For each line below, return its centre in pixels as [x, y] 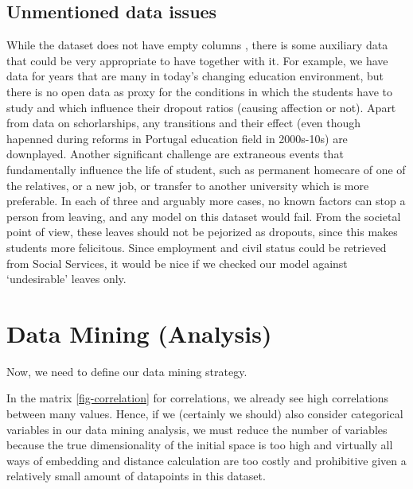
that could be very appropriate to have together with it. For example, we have [197, 60]
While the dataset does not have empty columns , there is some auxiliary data [197, 45]
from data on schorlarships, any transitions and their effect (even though [184, 123]
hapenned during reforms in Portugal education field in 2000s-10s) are [177, 138]
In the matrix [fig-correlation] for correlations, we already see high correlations [198, 398]
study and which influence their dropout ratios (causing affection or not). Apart [201, 107]
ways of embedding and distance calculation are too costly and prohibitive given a [206, 460]
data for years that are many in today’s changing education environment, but [195, 76]
